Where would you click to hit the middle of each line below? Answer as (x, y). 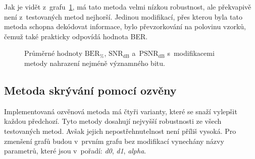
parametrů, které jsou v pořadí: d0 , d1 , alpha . (75, 151)
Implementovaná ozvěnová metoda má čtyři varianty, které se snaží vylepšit (121, 111)
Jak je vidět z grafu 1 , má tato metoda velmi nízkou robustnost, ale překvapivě (128, 7)
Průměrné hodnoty (54, 53)
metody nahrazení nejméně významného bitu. (95, 63)
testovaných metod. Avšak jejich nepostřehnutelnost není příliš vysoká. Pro (120, 131)
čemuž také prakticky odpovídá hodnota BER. (76, 36)
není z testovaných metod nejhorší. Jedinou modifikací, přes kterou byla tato (123, 16)
